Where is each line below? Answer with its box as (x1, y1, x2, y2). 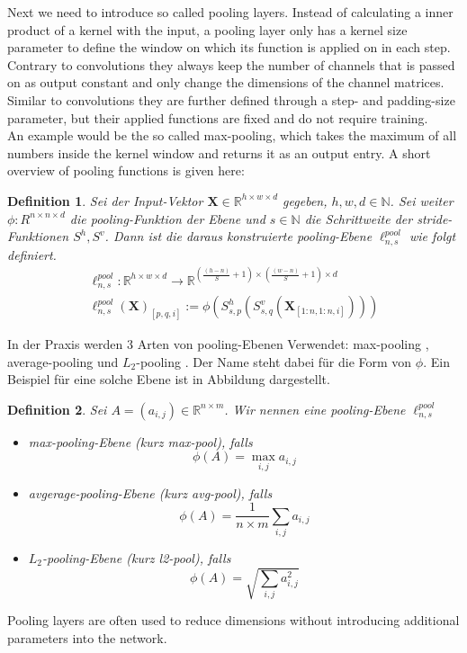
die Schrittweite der (304, 209, 413, 228)
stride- (417, 209, 453, 228)
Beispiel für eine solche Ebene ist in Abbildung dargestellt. (7, 370, 330, 389)
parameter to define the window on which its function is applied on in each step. (7, 38, 451, 57)
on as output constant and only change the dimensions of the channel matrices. (7, 73, 445, 92)
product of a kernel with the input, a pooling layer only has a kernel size (7, 20, 408, 39)
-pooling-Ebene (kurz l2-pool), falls (42, 549, 231, 568)
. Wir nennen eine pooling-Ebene (224, 399, 406, 418)
